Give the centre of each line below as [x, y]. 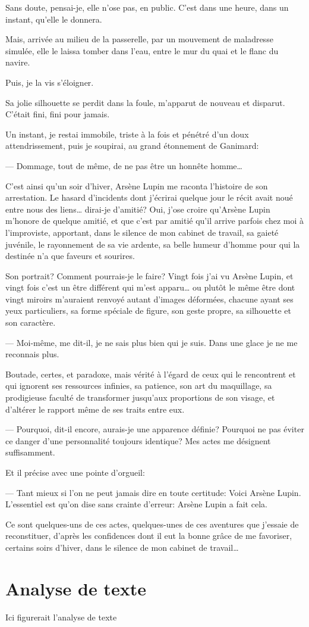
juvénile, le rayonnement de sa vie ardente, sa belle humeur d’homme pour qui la [153, 244]
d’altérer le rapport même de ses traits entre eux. [95, 409]
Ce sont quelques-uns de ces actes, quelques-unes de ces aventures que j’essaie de [152, 524]
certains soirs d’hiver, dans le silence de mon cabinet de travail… [122, 547]
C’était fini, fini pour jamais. [58, 114]
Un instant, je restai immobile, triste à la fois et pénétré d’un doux [127, 134]
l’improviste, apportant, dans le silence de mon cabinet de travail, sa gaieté [142, 232]
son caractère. [31, 322]
